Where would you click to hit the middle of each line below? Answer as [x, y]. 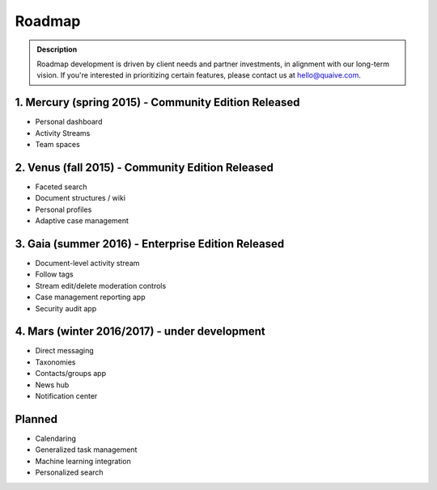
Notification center [66, 396]
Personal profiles [64, 209]
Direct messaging [65, 351]
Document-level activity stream [87, 263]
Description [57, 49]
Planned [36, 419]
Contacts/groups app [71, 374]
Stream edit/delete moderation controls [101, 285]
